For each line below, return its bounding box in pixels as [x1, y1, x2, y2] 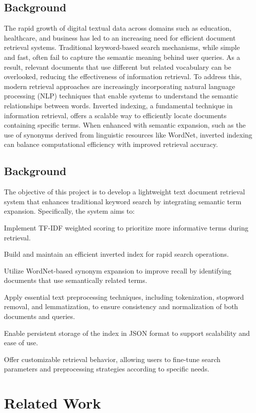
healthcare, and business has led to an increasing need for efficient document [4, 32, 236, 43]
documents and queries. [4, 311, 75, 321]
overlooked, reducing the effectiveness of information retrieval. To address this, [4, 71, 242, 82]
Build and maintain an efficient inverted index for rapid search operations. [4, 249, 229, 259]
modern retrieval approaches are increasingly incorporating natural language [4, 81, 235, 91]
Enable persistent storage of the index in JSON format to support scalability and [4, 327, 250, 338]
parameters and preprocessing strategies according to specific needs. [4, 364, 210, 374]
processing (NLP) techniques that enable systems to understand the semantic [4, 91, 238, 101]
